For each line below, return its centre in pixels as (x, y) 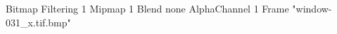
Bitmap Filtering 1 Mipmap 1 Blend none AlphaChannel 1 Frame (147, 8)
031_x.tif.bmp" (38, 22)
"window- (312, 8)
